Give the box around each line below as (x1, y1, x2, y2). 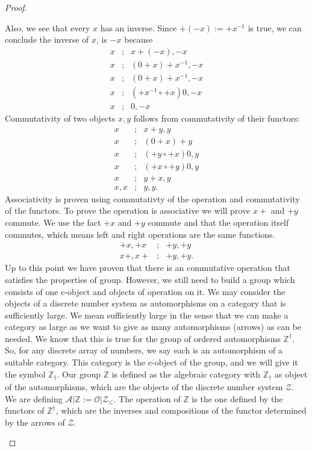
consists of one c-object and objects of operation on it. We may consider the (5, 285, 285, 297)
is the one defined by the (192, 392, 283, 405)
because (124, 33, 153, 46)
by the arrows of (5, 415, 65, 428)
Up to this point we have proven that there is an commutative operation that (5, 261, 290, 274)
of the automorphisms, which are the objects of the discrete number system (5, 381, 283, 393)
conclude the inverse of (5, 33, 89, 46)
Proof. (5, 1, 27, 13)
